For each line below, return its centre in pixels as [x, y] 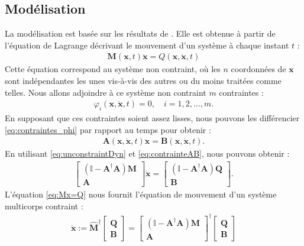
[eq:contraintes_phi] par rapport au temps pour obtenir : [108, 129]
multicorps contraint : [44, 205]
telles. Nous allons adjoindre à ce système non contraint [106, 92]
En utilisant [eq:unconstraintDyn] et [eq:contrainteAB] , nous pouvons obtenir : [147, 153]
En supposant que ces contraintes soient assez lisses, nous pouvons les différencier [152, 118]
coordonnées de [258, 69]
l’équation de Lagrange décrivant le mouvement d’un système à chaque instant [147, 45]
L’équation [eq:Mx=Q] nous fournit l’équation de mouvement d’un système [141, 194]
